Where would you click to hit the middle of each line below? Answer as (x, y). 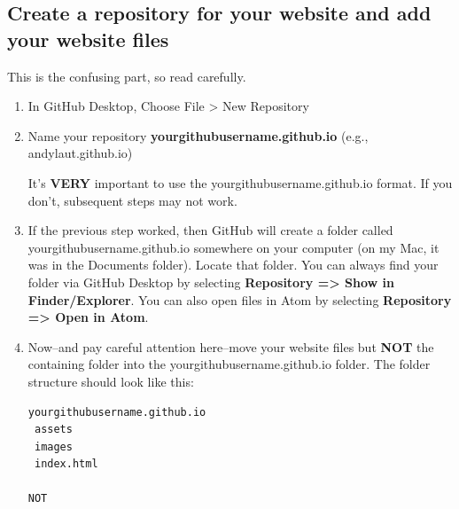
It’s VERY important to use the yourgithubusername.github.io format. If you (240, 182)
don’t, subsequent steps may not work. (132, 200)
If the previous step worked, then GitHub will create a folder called (210, 230)
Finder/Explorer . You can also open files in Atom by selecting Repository (240, 299)
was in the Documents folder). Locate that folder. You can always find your (233, 265)
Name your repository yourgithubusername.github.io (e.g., (198, 135)
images (53, 446)
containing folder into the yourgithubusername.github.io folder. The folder (229, 364)
